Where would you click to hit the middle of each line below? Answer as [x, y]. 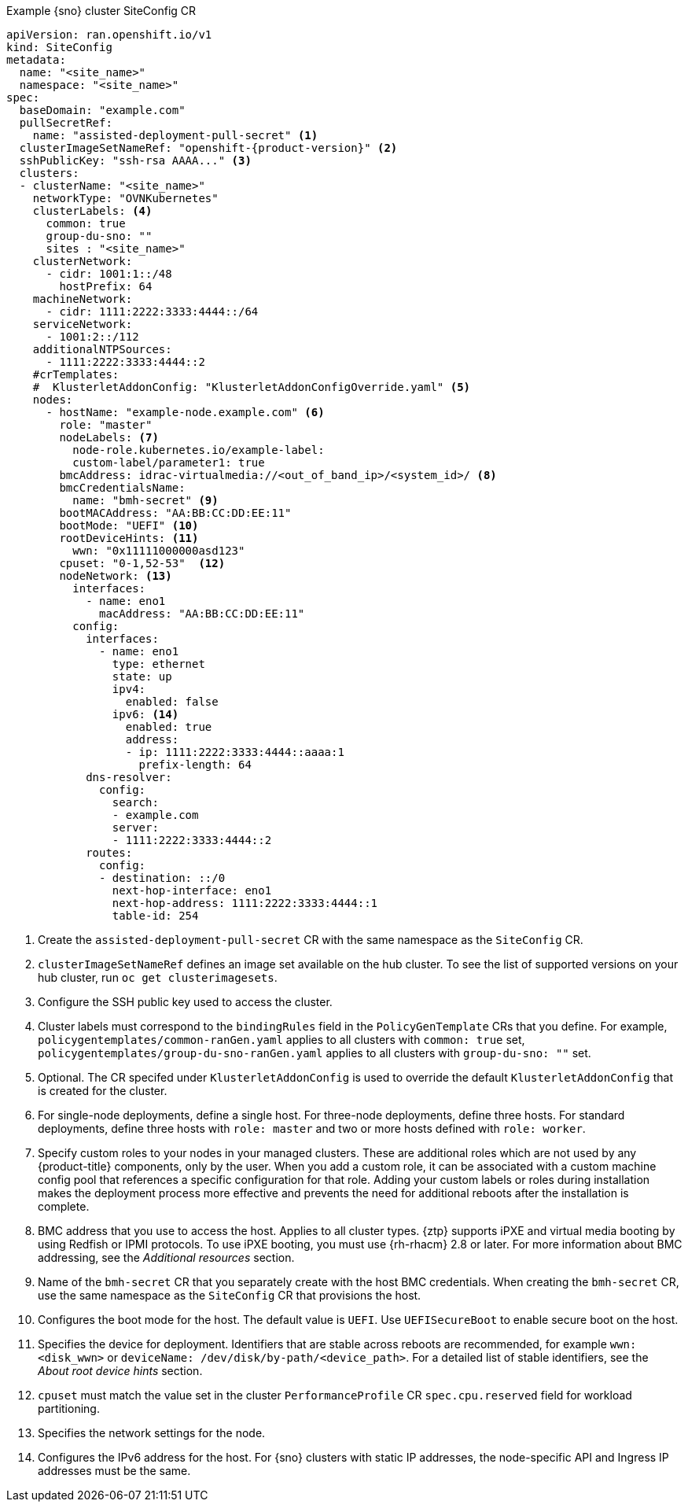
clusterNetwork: [83, 261]
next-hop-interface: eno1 [192, 890]
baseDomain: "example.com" [102, 110]
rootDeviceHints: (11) [129, 538]
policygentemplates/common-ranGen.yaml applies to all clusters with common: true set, [281, 1040]
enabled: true [169, 727]
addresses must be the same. [114, 1471]
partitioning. [69, 1408]
